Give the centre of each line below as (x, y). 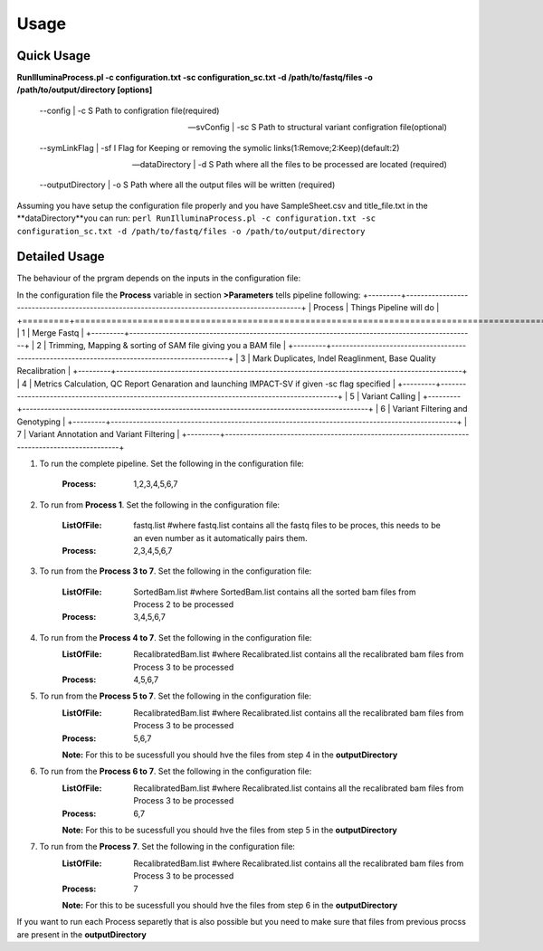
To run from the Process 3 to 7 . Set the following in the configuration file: (176, 571)
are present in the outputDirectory (81, 934)
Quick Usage (53, 56)
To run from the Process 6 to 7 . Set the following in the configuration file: (176, 771)
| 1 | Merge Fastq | (51, 333)
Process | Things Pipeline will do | (376, 308)
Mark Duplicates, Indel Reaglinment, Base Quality (344, 358)
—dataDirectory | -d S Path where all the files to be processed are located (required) (289, 165)
